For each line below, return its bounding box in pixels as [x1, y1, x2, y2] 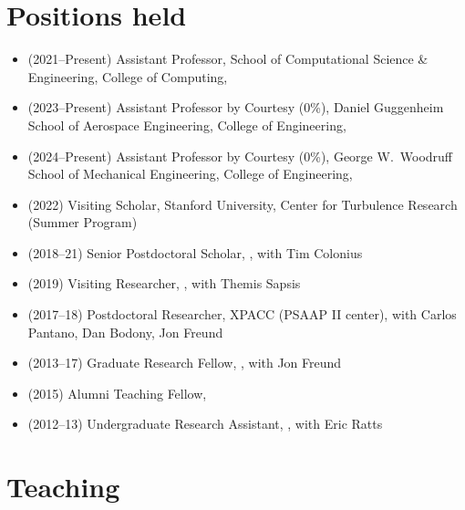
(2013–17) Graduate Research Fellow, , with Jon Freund [27, 353, 342, 372]
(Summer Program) [27, 213, 138, 232]
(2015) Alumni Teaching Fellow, [27, 383, 207, 402]
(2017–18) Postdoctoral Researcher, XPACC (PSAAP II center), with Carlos [27, 305, 457, 324]
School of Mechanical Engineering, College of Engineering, [27, 164, 353, 183]
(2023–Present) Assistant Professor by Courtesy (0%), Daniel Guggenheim [27, 98, 444, 117]
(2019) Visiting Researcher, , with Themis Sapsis [27, 274, 301, 293]
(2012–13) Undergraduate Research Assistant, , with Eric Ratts [27, 414, 383, 433]
